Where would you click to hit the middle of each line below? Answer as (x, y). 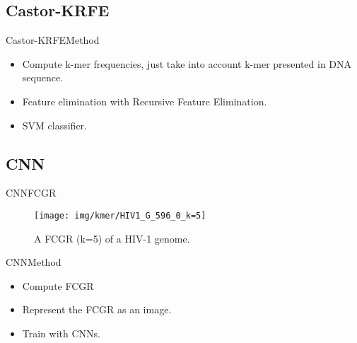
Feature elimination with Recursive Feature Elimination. (145, 101)
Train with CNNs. (61, 333)
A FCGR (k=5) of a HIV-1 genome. (112, 238)
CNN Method (34, 262)
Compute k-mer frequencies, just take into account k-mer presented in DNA (187, 63)
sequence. (43, 77)
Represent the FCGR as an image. (97, 309)
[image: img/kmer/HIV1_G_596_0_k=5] (120, 215)
